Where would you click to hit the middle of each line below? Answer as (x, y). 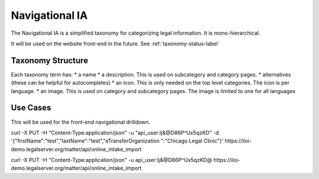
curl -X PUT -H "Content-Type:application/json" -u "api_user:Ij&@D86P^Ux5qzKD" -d (115, 132)
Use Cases (31, 108)
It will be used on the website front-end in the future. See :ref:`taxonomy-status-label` (115, 44)
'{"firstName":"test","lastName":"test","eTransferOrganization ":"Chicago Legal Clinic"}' (117, 141)
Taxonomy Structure (50, 60)
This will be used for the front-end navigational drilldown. (81, 122)
